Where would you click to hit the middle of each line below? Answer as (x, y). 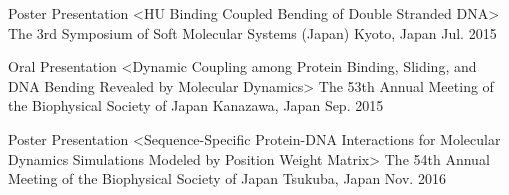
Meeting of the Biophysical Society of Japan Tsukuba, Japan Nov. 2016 (227, 178)
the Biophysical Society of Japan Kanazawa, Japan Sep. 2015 (196, 105)
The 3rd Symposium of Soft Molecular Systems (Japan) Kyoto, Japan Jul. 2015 (252, 32)
